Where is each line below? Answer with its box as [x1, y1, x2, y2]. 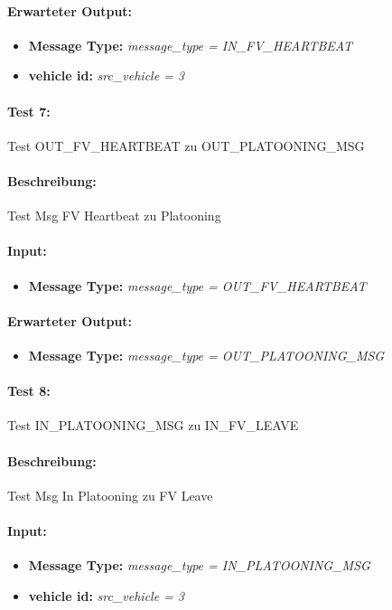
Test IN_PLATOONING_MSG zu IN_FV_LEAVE [7, 416, 299, 435]
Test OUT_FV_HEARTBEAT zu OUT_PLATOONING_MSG [7, 136, 365, 155]
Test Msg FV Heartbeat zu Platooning [7, 206, 221, 225]
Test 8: [7, 381, 51, 400]
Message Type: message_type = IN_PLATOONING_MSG [28, 556, 370, 575]
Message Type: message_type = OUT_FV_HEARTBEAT [28, 276, 367, 295]
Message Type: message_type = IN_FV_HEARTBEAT [28, 35, 353, 54]
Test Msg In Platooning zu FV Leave [7, 485, 213, 504]
